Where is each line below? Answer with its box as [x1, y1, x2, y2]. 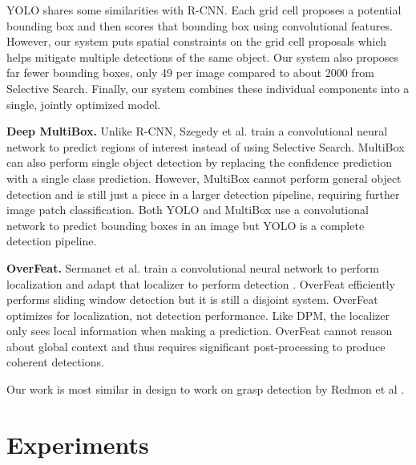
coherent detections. [6, 354, 104, 370]
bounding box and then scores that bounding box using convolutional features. [6, 17, 393, 34]
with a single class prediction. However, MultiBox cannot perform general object [6, 169, 402, 186]
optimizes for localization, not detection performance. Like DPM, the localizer [6, 306, 390, 323]
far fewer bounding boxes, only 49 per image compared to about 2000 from [6, 64, 374, 81]
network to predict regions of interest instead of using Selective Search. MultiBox [6, 138, 405, 155]
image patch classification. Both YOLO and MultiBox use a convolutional [6, 201, 369, 218]
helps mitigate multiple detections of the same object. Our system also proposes [6, 48, 399, 65]
